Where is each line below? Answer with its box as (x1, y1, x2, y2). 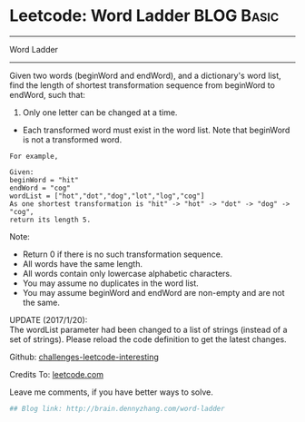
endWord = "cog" (9, 183, 71, 192)
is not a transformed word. (22, 133, 123, 145)
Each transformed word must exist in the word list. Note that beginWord (22, 124, 290, 135)
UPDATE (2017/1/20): (9, 314, 88, 325)
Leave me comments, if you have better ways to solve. (9, 387, 213, 397)
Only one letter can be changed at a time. (22, 106, 178, 118)
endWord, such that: (9, 89, 86, 100)
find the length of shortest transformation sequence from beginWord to (9, 79, 275, 91)
